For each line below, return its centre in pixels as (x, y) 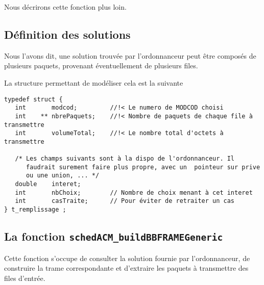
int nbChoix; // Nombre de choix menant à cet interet (134, 192)
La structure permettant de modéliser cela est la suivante (94, 82)
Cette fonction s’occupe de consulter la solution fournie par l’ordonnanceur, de (127, 258)
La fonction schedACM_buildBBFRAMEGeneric (114, 236)
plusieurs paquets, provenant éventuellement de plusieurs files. (101, 66)
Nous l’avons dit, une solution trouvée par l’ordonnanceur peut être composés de (130, 55)
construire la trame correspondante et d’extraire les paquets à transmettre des (126, 268)
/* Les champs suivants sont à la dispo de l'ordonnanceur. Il (125, 159)
